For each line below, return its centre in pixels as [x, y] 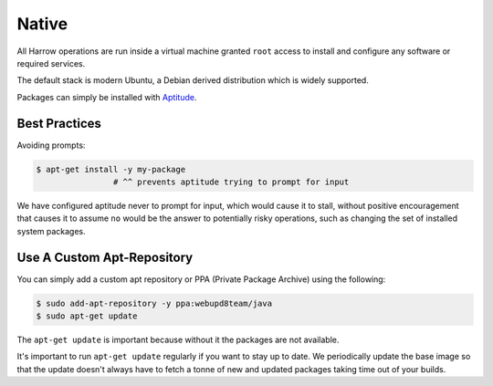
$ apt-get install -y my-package [111, 169]
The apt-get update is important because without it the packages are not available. [178, 340]
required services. [51, 63]
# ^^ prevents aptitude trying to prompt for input [231, 182]
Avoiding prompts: [51, 145]
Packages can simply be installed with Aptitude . [107, 97]
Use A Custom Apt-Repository [105, 257]
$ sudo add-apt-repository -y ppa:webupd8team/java [154, 303]
